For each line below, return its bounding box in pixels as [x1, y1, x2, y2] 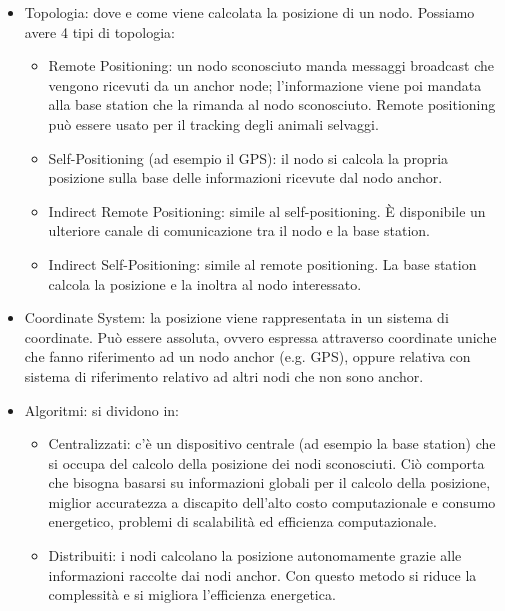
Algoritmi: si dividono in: [24, 399, 179, 420]
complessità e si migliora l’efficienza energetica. [48, 584, 336, 605]
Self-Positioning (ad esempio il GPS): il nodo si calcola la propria [48, 147, 449, 168]
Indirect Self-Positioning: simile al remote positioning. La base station [48, 253, 477, 274]
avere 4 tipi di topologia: [24, 21, 175, 42]
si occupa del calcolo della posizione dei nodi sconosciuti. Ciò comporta [48, 452, 485, 473]
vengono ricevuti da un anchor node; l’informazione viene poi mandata [48, 74, 482, 95]
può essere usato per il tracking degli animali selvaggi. [48, 113, 379, 134]
